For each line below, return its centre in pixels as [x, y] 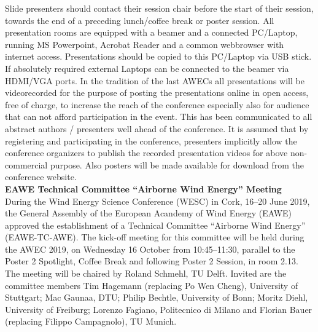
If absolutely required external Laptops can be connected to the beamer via [147, 68]
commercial [26, 164]
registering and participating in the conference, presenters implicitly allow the [151, 140]
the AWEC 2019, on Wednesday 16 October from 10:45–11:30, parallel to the [150, 249]
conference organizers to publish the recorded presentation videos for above [146, 153]
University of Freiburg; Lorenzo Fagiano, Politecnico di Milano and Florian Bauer [159, 309]
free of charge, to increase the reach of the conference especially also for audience [157, 104]
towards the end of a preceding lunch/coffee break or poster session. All [140, 20]
